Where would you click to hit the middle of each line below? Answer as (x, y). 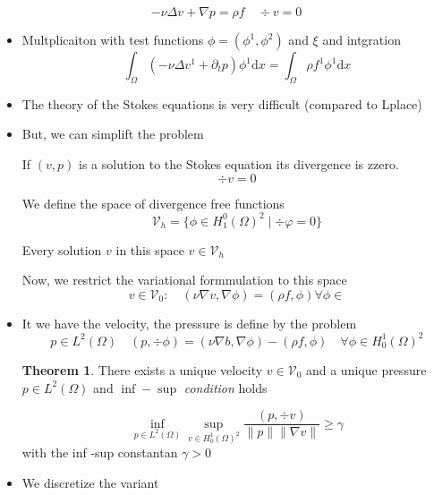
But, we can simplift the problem (113, 134)
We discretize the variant (90, 482)
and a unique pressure (366, 369)
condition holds (226, 387)
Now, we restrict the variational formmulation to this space (184, 280)
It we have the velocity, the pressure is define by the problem (189, 323)
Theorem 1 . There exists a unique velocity (142, 369)
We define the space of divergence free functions (153, 203)
